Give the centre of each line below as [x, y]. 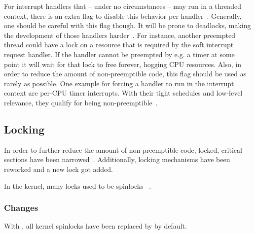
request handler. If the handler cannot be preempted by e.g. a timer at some [119, 54]
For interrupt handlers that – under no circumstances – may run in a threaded [123, 6]
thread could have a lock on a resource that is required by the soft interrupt [119, 45]
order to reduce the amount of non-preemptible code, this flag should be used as [125, 74]
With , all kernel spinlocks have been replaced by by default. [95, 226]
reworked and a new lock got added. [58, 169]
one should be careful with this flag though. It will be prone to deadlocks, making [127, 25]
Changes [21, 208]
